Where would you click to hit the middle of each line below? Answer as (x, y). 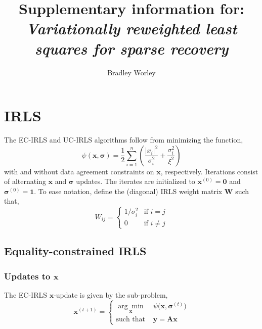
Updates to (27, 276)
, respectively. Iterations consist (209, 171)
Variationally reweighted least (132, 28)
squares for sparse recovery (132, 48)
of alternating (25, 181)
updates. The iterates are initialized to (136, 181)
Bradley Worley (132, 72)
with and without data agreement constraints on (79, 171)
